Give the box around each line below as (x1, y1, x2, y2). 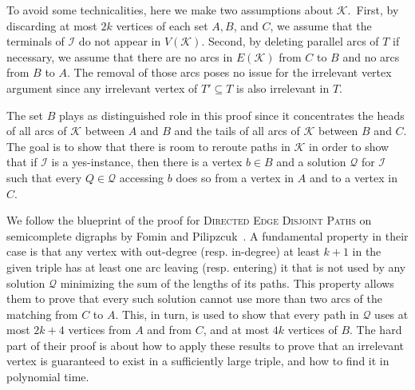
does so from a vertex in (176, 169, 294, 185)
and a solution (276, 153, 346, 170)
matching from (6, 305, 78, 322)
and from (147, 321, 192, 338)
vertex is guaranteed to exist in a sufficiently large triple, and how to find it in (6, 352, 389, 369)
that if (6, 153, 38, 170)
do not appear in (78, 33, 161, 50)
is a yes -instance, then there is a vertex (51, 153, 243, 170)
